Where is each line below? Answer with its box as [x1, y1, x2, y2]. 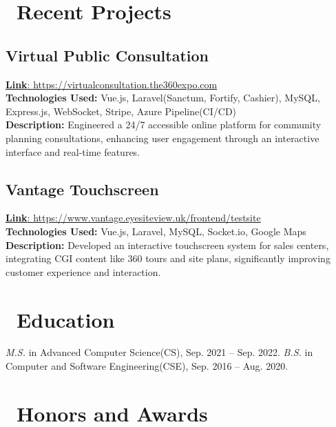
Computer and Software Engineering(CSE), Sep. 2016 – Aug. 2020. [6, 359, 288, 373]
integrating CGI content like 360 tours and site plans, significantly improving [6, 251, 330, 266]
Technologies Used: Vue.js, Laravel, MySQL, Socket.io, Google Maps [6, 224, 306, 238]
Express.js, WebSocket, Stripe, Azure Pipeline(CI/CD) [6, 103, 237, 118]
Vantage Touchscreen [6, 178, 159, 199]
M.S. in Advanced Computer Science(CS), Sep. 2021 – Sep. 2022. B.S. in [6, 345, 313, 359]
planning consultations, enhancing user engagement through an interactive [6, 130, 319, 145]
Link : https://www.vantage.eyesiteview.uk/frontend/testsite [6, 210, 261, 225]
